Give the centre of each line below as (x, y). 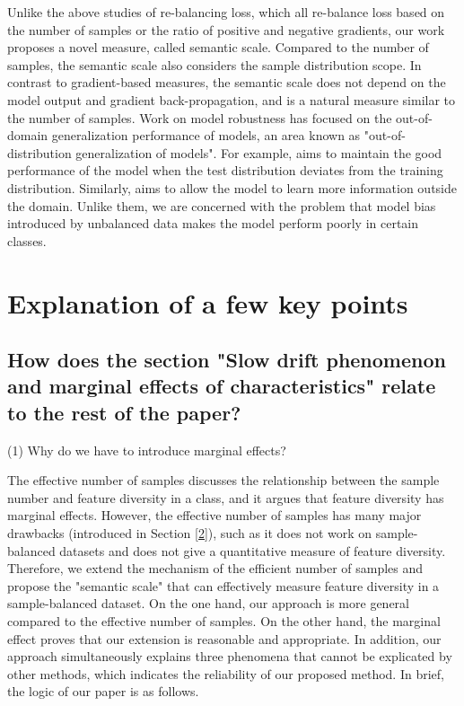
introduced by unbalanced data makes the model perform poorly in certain (213, 223)
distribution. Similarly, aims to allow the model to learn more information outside (232, 187)
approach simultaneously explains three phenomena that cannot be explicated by (230, 656)
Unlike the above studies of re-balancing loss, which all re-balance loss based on (226, 12)
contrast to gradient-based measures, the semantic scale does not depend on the (227, 82)
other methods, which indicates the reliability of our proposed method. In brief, (226, 673)
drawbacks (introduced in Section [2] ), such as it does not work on (190, 533)
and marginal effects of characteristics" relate (222, 386)
